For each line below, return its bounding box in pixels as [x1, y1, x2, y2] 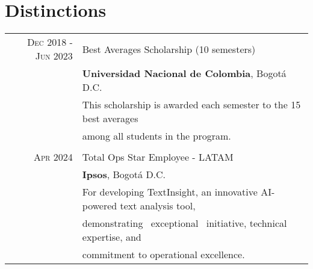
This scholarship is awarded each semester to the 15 [82, 97, 301, 112]
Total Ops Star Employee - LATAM [82, 150, 234, 164]
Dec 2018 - [27, 35, 73, 49]
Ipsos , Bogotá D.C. [82, 167, 166, 182]
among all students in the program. [82, 129, 231, 143]
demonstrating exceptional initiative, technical [82, 216, 287, 230]
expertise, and [82, 230, 141, 244]
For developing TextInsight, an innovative [82, 185, 258, 199]
